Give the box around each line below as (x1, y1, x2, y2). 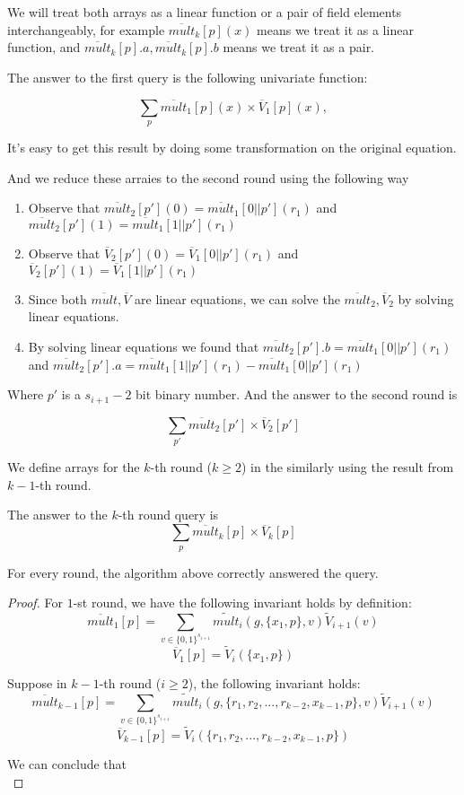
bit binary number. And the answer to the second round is (136, 385, 458, 404)
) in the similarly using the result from (241, 458, 454, 476)
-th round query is (118, 505, 219, 524)
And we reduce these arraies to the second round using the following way (7, 168, 409, 187)
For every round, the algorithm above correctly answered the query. (7, 563, 379, 581)
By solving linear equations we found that (28, 336, 259, 355)
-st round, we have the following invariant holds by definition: (73, 593, 412, 612)
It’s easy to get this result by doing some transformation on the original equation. (7, 137, 457, 156)
